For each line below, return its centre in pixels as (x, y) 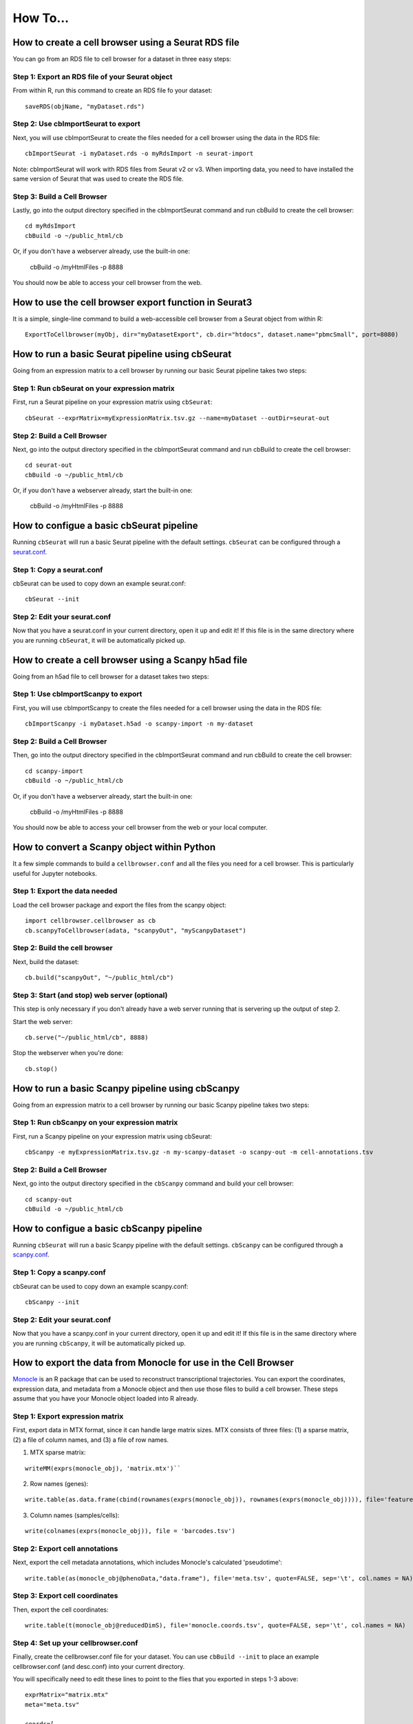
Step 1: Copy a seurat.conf (58, 570)
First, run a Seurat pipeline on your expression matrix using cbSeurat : (113, 402)
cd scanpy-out (49, 1199)
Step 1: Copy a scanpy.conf (59, 1272)
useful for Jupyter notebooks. (55, 873)
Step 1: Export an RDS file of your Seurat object (93, 77)
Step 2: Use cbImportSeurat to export (77, 124)
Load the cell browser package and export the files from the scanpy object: (119, 905)
